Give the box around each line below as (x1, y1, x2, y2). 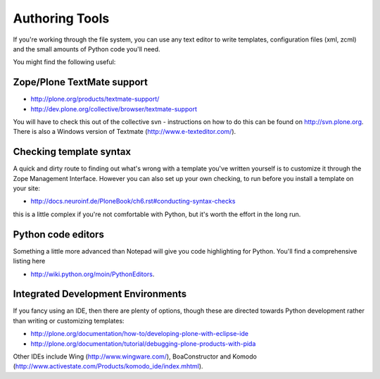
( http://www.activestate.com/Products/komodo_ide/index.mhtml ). (13, 362, 203, 371)
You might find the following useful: (13, 58, 116, 66)
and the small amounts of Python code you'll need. (13, 44, 161, 53)
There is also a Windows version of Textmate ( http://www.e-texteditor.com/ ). (13, 128, 236, 136)
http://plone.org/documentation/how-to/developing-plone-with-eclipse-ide (30, 330, 249, 338)
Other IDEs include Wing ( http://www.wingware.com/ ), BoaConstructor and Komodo (13, 352, 257, 361)
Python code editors (13, 228, 105, 240)
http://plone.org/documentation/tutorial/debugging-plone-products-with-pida (30, 339, 256, 348)
